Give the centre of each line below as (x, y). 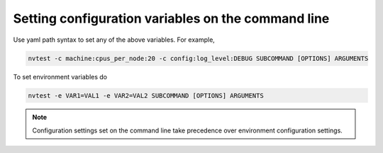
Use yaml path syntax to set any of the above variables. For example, (114, 40)
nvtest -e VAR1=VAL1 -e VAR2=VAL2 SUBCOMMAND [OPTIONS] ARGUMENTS (146, 95)
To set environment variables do (60, 76)
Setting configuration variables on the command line (171, 18)
